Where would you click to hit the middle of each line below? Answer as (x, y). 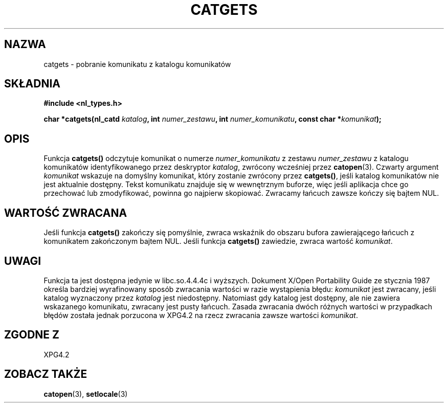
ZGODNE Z (32, 335)
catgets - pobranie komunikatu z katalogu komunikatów (137, 64)
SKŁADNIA (32, 84)
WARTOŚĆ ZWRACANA (66, 213)
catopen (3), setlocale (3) (86, 394)
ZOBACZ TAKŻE (46, 374)
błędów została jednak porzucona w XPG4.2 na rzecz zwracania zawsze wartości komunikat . (201, 315)
